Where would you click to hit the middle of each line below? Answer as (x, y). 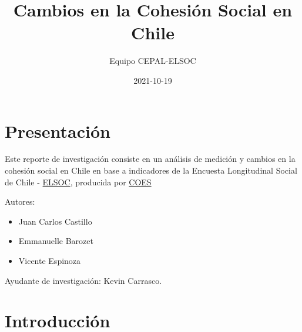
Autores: (20, 201)
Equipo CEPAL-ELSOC (153, 61)
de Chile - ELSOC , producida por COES (78, 182)
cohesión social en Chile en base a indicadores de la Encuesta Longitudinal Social (151, 170)
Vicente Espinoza (50, 260)
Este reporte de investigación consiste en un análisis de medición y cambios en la (150, 159)
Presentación (58, 131)
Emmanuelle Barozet (56, 241)
